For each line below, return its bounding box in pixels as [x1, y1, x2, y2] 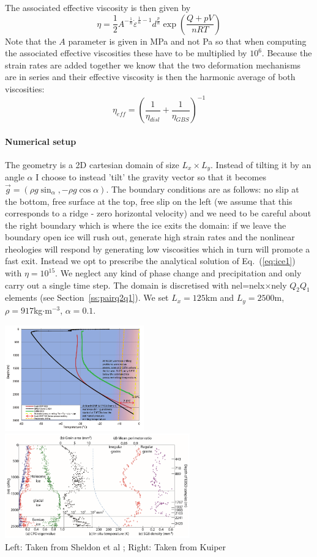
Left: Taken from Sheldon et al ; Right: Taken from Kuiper [5, 540, 226, 553]
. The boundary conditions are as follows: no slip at [106, 182, 299, 195]
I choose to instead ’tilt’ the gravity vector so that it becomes [35, 171, 266, 183]
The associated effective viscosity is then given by [5, 1, 191, 13]
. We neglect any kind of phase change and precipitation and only [55, 267, 302, 279]
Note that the [5, 34, 56, 47]
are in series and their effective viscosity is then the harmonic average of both [5, 70, 296, 83]
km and [205, 291, 234, 304]
